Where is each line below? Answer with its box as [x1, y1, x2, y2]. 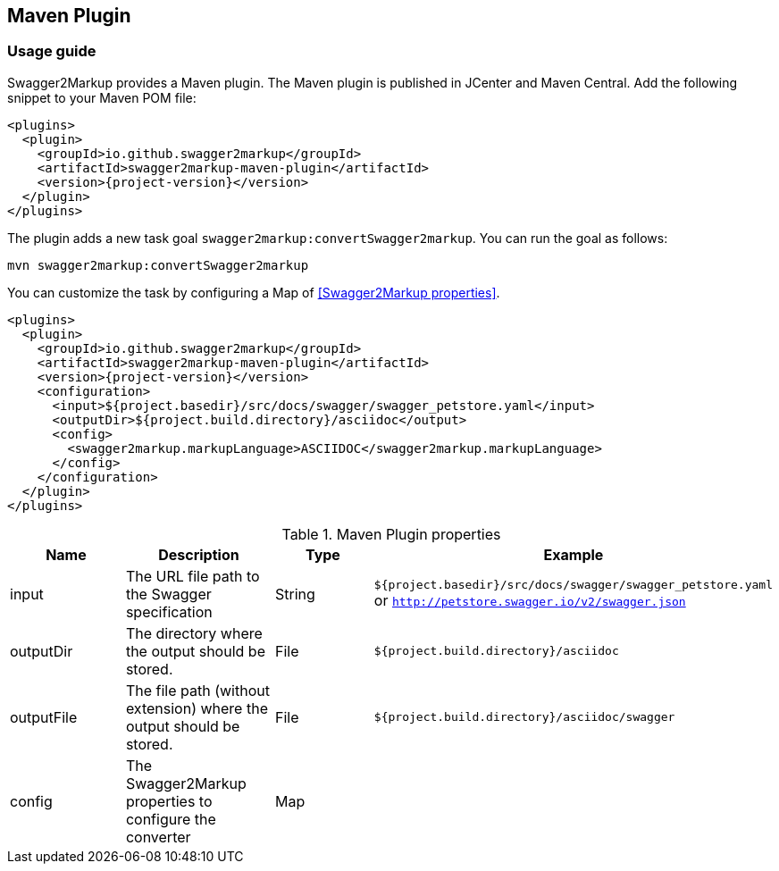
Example [543, 545, 604, 564]
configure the [125, 809, 216, 828]
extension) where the [125, 699, 268, 717]
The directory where [125, 624, 263, 642]
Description [158, 545, 239, 564]
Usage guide [7, 42, 96, 61]
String [275, 584, 315, 603]
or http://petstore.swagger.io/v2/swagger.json [373, 591, 686, 610]
